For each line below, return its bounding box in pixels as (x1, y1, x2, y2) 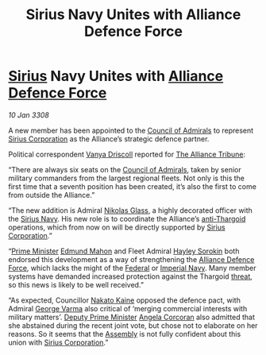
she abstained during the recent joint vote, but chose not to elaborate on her (8, 320, 258, 330)
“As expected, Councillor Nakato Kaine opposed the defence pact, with (8, 295, 241, 305)
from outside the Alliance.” (8, 190, 95, 199)
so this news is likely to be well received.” (8, 280, 145, 289)
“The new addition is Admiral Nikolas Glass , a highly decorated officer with (8, 205, 253, 215)
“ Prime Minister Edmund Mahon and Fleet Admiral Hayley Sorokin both (8, 246, 240, 256)
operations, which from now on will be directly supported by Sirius (8, 222, 226, 232)
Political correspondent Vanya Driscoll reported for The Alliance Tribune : (8, 149, 246, 159)
